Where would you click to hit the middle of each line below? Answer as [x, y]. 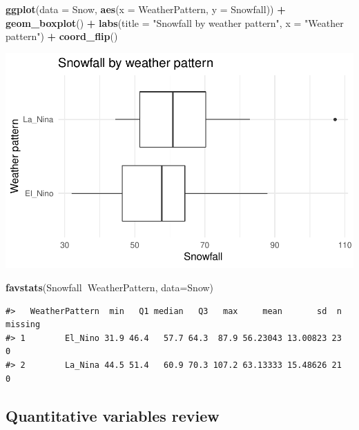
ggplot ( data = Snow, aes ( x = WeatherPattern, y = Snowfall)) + [146, 9]
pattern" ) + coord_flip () [62, 36]
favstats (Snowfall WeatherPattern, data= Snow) [110, 287]
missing [23, 325]
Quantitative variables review [113, 415]
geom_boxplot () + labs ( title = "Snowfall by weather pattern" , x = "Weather [175, 22]
